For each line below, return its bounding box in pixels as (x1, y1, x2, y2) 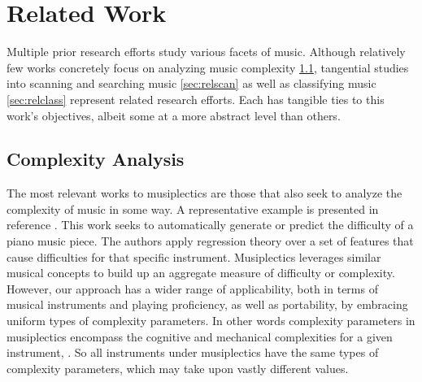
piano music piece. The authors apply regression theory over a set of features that (7, 232, 414, 250)
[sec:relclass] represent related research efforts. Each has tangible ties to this (7, 90, 385, 107)
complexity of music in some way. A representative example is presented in (7, 200, 379, 217)
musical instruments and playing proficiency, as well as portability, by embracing (7, 296, 408, 313)
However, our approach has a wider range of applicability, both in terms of (7, 280, 378, 297)
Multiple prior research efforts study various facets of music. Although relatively (7, 43, 406, 60)
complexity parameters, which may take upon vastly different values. (7, 359, 349, 376)
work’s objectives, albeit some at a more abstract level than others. (7, 106, 341, 124)
